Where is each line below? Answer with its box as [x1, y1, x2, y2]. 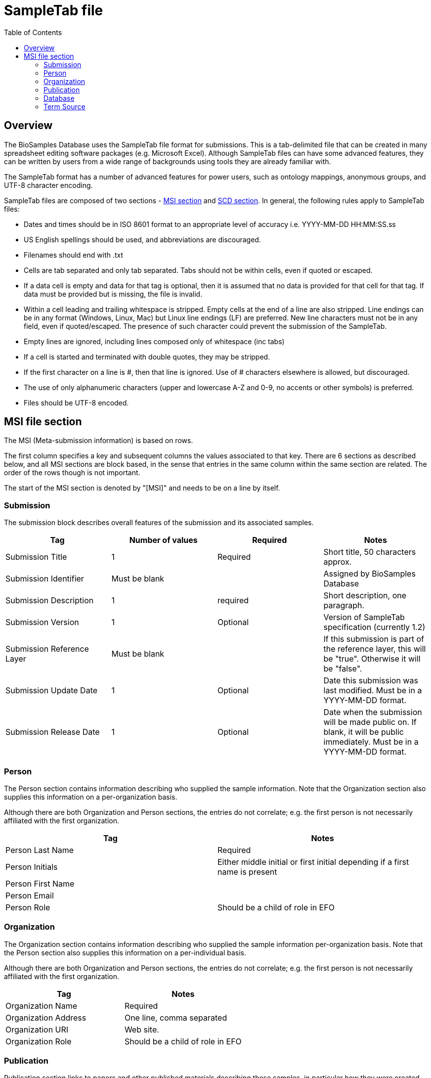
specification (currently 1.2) [323, 622, 426, 632]
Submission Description [5, 595, 94, 606]
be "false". [323, 664, 362, 674]
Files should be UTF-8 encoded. [24, 398, 129, 407]
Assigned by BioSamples [323, 569, 416, 579]
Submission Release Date [5, 727, 100, 737]
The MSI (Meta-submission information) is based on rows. [4, 436, 193, 445]
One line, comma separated [124, 1012, 227, 1023]
